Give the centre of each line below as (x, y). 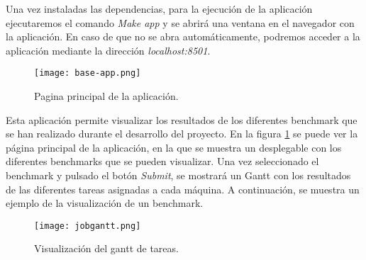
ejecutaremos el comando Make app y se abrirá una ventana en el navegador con (180, 22)
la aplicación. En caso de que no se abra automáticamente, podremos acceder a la (183, 36)
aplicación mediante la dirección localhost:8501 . (108, 50)
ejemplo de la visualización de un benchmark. (105, 203)
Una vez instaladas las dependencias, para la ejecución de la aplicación (159, 9)
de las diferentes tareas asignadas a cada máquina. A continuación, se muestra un (183, 189)
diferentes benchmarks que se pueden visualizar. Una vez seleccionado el (162, 161)
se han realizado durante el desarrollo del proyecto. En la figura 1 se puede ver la (182, 134)
